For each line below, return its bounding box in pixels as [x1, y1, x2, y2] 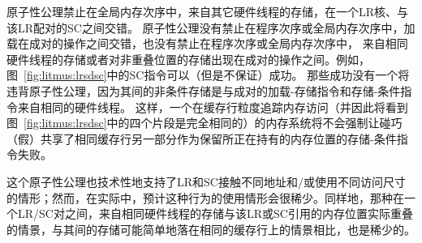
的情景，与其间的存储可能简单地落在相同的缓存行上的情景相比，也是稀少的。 [6, 220, 416, 237]
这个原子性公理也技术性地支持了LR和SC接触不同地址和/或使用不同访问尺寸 [6, 173, 406, 190]
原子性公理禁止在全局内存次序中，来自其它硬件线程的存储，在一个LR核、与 [6, 3, 409, 19]
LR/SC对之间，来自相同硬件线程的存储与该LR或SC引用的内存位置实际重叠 [17, 205, 413, 222]
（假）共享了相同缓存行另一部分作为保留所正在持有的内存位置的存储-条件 [6, 130, 397, 147]
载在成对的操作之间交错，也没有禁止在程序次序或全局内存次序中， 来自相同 [6, 35, 408, 52]
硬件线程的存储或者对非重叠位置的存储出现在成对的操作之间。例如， [6, 50, 370, 67]
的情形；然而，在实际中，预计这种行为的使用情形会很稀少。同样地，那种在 [6, 189, 404, 206]
